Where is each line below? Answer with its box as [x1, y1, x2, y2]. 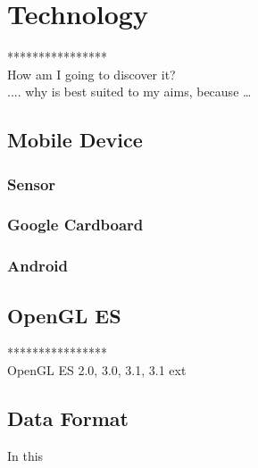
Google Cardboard [7, 213, 144, 236]
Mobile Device [7, 126, 143, 154]
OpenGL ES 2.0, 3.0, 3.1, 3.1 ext [7, 361, 187, 380]
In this [7, 446, 44, 464]
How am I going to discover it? [7, 64, 176, 83]
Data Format [7, 405, 129, 431]
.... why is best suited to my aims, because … [7, 82, 252, 101]
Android [7, 255, 68, 277]
